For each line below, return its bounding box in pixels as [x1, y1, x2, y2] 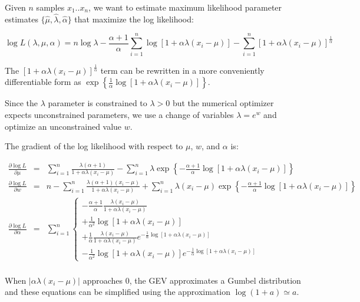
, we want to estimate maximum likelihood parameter [88, 1, 282, 13]
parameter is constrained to [48, 97, 147, 109]
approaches [82, 274, 123, 286]
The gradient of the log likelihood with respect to [5, 140, 183, 152]
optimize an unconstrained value [5, 120, 122, 132]
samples [36, 1, 65, 13]
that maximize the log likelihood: [74, 12, 194, 25]
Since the [5, 97, 38, 109]
